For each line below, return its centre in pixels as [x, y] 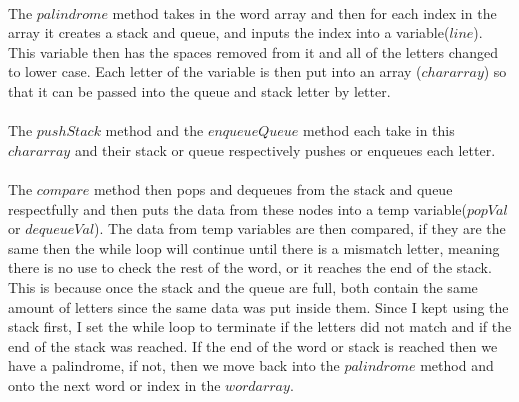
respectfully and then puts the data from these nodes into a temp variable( [237, 208]
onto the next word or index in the [114, 384]
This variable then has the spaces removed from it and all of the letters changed [253, 51]
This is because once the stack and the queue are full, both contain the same [243, 286]
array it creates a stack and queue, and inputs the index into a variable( [229, 32]
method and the [154, 130]
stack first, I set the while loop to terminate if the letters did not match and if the [260, 326]
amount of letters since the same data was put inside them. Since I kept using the [258, 306]
